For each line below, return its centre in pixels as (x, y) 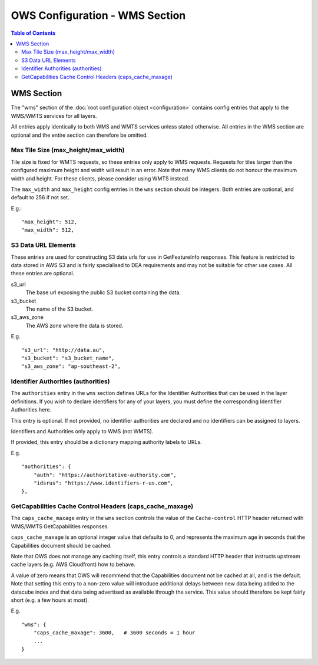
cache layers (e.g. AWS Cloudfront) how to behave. (73, 564)
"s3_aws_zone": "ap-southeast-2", (71, 366)
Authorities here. (31, 410)
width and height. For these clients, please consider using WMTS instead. (100, 178)
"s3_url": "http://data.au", (63, 350)
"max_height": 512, (49, 222)
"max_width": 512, (48, 230)
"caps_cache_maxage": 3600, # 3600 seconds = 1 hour (114, 633)
